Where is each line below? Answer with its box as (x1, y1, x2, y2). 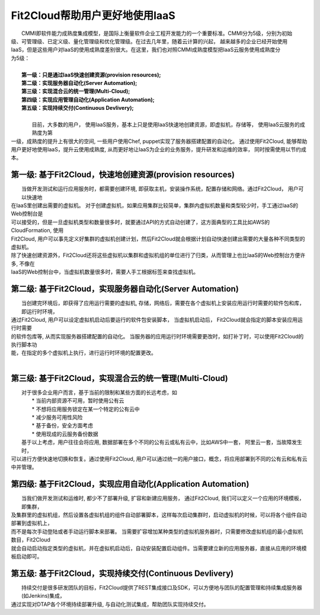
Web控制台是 (11, 210, 43, 217)
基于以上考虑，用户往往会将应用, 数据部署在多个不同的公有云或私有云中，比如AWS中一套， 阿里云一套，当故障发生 (21, 439, 302, 446)
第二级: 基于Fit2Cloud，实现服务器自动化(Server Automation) (11, 284, 239, 294)
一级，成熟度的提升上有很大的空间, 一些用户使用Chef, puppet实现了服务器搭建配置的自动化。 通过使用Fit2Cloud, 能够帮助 (11, 137, 308, 145)
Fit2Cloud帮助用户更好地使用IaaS (11, 9, 176, 22)
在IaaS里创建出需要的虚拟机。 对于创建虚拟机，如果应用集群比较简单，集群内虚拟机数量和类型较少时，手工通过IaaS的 (11, 202, 299, 209)
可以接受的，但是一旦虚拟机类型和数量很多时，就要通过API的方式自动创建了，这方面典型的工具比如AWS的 (11, 218, 270, 226)
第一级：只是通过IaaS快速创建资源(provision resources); (21, 71, 161, 78)
